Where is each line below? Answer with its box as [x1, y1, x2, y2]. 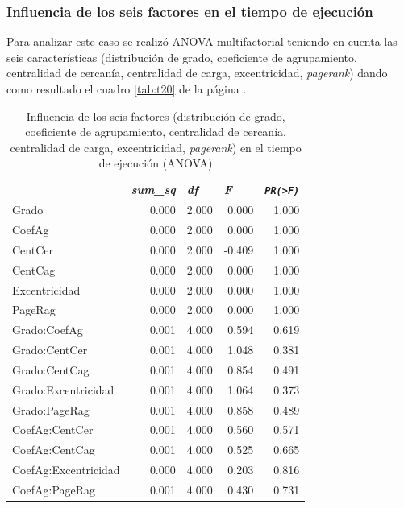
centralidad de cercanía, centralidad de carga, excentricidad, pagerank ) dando [6, 64, 388, 81]
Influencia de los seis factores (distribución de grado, [26, 107, 285, 124]
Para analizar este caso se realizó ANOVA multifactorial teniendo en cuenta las [6, 33, 398, 50]
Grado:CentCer [12, 341, 88, 358]
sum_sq [131, 181, 176, 198]
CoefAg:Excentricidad [12, 461, 120, 478]
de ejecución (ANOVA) [98, 155, 213, 171]
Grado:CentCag [12, 361, 90, 378]
